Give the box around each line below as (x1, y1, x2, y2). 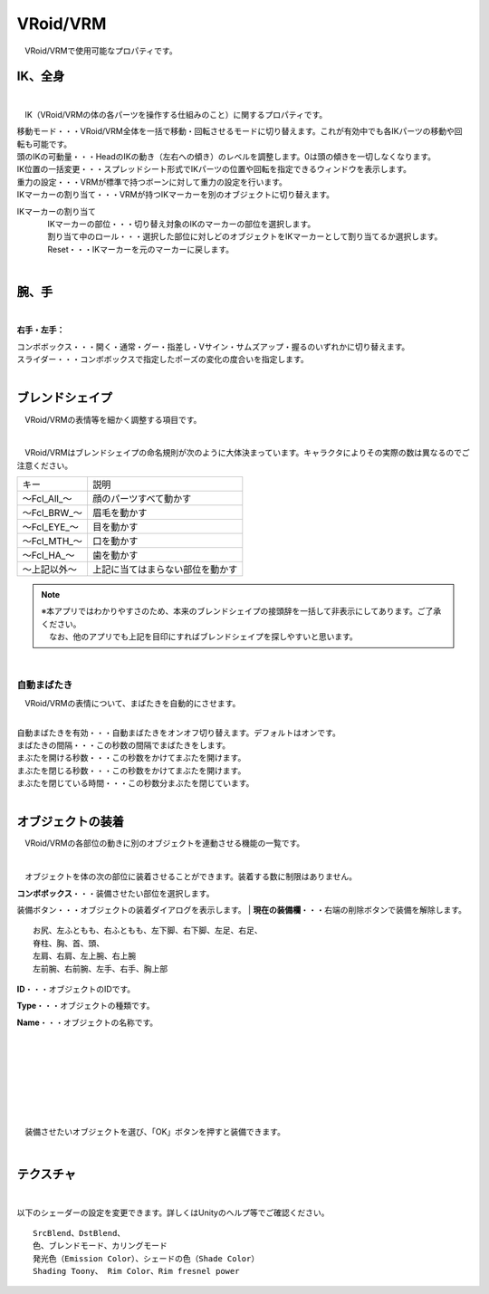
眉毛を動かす (91, 507, 148, 520)
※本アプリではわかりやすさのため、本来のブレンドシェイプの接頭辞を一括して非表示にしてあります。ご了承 (41, 606, 442, 617)
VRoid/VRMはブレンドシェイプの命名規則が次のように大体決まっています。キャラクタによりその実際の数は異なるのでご (24, 447, 470, 458)
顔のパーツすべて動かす (91, 493, 192, 505)
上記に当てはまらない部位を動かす (91, 563, 238, 576)
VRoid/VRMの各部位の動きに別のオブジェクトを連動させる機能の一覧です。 (24, 838, 305, 848)
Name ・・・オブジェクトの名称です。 (16, 1017, 158, 1028)
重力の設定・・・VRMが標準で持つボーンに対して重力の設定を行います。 (16, 177, 287, 187)
